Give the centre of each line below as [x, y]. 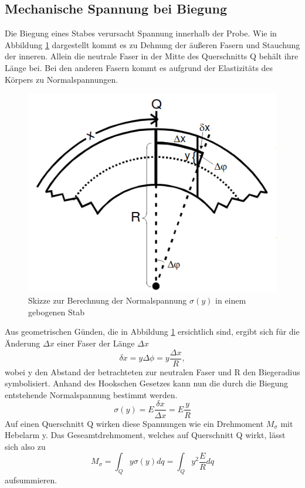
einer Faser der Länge [96, 343]
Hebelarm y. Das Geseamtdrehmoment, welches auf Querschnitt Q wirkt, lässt [145, 435]
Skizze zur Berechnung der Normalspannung [108, 300]
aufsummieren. [31, 480]
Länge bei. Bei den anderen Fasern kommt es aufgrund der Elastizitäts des [139, 67]
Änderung [23, 343]
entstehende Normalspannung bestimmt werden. [91, 394]
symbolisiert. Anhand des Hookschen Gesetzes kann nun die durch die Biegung [147, 383]
